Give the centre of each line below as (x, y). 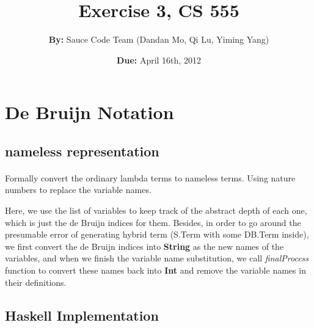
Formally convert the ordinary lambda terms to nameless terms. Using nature (150, 177)
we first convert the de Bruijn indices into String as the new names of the (144, 246)
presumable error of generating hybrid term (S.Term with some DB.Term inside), (157, 234)
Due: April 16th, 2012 (159, 60)
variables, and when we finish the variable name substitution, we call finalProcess (157, 258)
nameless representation (82, 151)
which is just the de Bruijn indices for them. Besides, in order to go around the (153, 222)
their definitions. (36, 282)
